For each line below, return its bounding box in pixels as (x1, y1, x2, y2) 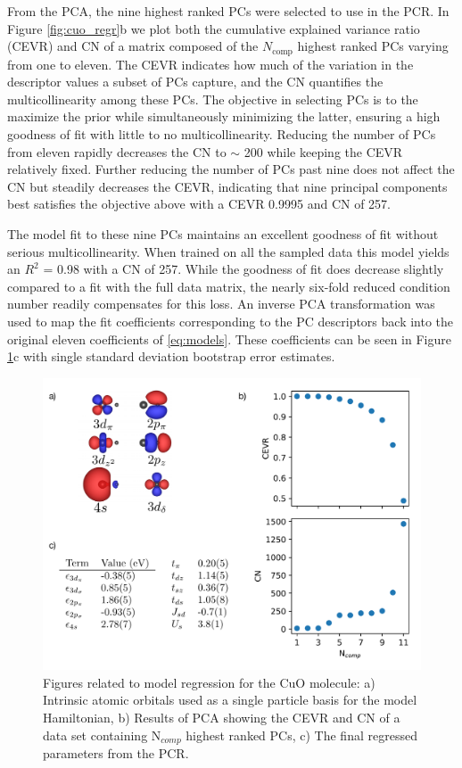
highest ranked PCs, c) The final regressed (186, 725, 417, 744)
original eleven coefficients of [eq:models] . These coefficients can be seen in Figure (7, 329, 451, 348)
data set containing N (43, 725, 161, 744)
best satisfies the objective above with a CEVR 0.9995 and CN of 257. (7, 194, 391, 213)
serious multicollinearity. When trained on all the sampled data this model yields (7, 242, 450, 260)
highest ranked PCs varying (297, 37, 449, 55)
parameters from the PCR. (43, 744, 189, 763)
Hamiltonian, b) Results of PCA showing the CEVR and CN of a (43, 708, 400, 727)
